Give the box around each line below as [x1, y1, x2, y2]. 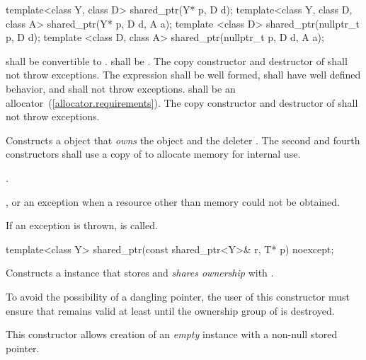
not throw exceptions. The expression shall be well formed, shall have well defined [6, 67, 361, 82]
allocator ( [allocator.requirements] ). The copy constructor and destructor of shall [6, 95, 358, 110]
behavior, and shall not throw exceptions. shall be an [6, 81, 236, 95]
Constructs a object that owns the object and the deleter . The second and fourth [6, 132, 360, 147]
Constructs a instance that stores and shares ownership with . [6, 265, 274, 280]
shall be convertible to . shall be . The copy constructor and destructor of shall [6, 53, 348, 68]
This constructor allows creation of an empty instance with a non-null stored [6, 327, 338, 342]
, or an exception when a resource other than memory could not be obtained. [6, 194, 340, 209]
